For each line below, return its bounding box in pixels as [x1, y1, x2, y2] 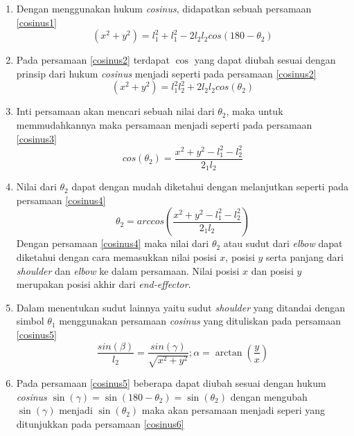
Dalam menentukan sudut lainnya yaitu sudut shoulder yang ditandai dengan [16, 300, 345, 314]
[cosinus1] [16, 15, 57, 29]
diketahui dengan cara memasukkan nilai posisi [16, 249, 217, 264]
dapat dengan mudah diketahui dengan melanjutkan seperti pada [71, 179, 348, 194]
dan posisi [251, 263, 294, 278]
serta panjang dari [266, 249, 344, 264]
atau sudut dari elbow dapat [223, 236, 343, 251]
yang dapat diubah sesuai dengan [194, 53, 336, 67]
